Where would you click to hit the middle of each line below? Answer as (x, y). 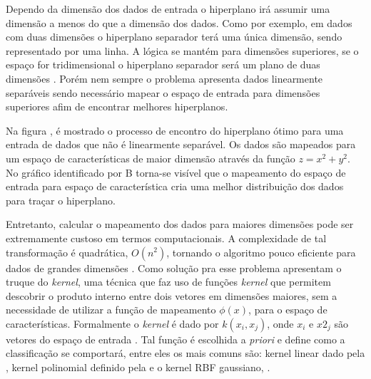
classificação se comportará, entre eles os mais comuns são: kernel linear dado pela (185, 353)
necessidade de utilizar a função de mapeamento (111, 310)
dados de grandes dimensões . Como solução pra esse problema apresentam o (174, 268)
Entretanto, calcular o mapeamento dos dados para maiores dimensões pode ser (180, 224)
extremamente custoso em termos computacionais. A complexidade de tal (166, 238)
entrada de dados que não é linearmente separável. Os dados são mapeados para (181, 144)
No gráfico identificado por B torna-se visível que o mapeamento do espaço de (176, 172)
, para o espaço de (288, 310)
